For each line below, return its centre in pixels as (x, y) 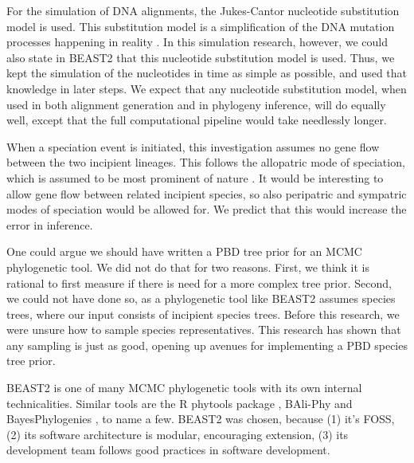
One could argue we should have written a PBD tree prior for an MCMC (184, 251)
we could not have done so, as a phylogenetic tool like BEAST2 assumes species (201, 298)
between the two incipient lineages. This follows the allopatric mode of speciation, (206, 162)
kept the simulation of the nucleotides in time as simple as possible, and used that (207, 73)
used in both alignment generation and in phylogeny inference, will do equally (196, 104)
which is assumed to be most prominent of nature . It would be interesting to (195, 177)
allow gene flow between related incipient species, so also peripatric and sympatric (207, 193)
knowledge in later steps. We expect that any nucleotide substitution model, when (207, 88)
